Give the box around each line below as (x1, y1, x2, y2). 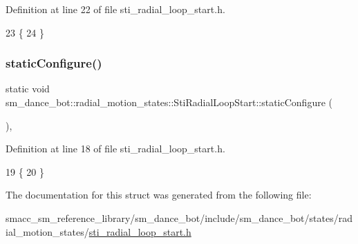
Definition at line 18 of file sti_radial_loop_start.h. (6, 141, 225, 156)
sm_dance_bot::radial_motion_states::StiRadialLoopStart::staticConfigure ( (6, 95, 333, 109)
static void (6, 81, 50, 96)
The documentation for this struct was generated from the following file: (6, 187, 312, 202)
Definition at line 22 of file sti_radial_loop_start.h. (6, 2, 225, 16)
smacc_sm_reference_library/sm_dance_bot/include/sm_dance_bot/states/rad (6, 210, 352, 225)
